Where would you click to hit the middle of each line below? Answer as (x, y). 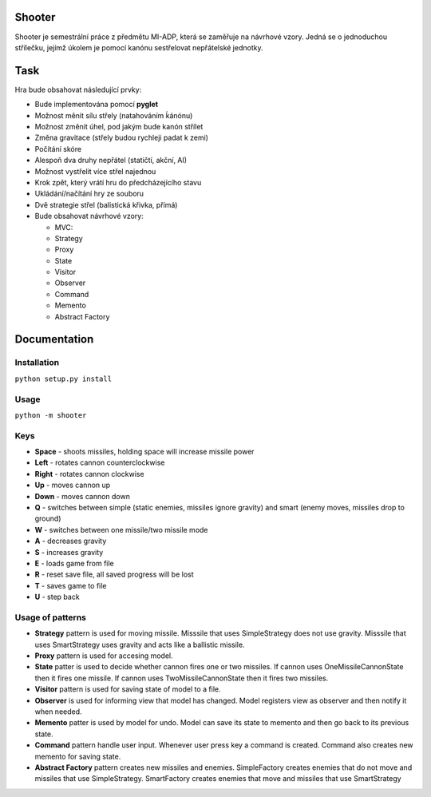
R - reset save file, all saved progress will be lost (115, 574)
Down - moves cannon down (83, 496)
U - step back (57, 597)
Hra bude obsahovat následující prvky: (78, 89)
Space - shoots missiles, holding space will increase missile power (144, 452)
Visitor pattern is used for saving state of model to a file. (128, 689)
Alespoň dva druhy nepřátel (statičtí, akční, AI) (111, 161)
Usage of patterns (51, 617)
